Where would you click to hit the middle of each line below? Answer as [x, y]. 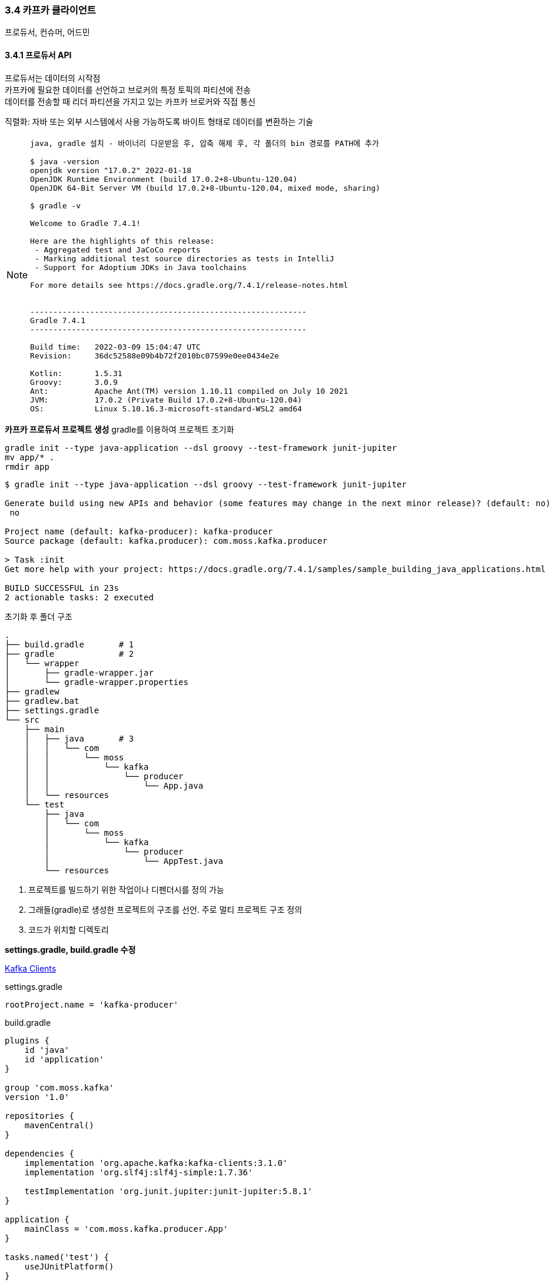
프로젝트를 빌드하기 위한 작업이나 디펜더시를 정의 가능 [126, 889]
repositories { [40, 1116]
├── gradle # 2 [69, 654]
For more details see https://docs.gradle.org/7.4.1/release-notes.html [189, 285]
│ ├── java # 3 [79, 738]
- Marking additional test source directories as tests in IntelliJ [184, 258]
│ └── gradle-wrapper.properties [97, 682]
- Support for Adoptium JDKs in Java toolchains [140, 267]
